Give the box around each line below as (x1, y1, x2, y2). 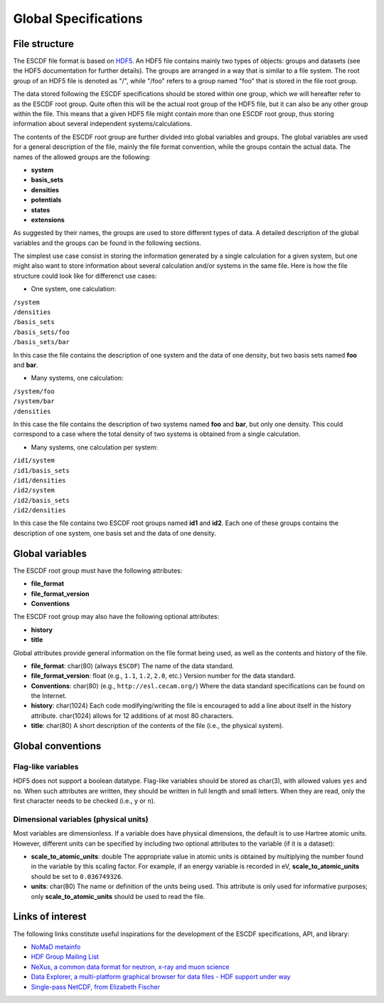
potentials (31, 196, 62, 204)
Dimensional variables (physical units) (13, 814, 149, 824)
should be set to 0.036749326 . (31, 872, 124, 880)
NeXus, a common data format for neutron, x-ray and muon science (31, 962, 230, 971)
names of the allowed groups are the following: (13, 152, 151, 161)
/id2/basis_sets (13, 496, 70, 504)
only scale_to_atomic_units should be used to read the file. (31, 892, 206, 900)
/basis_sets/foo (13, 328, 70, 336)
